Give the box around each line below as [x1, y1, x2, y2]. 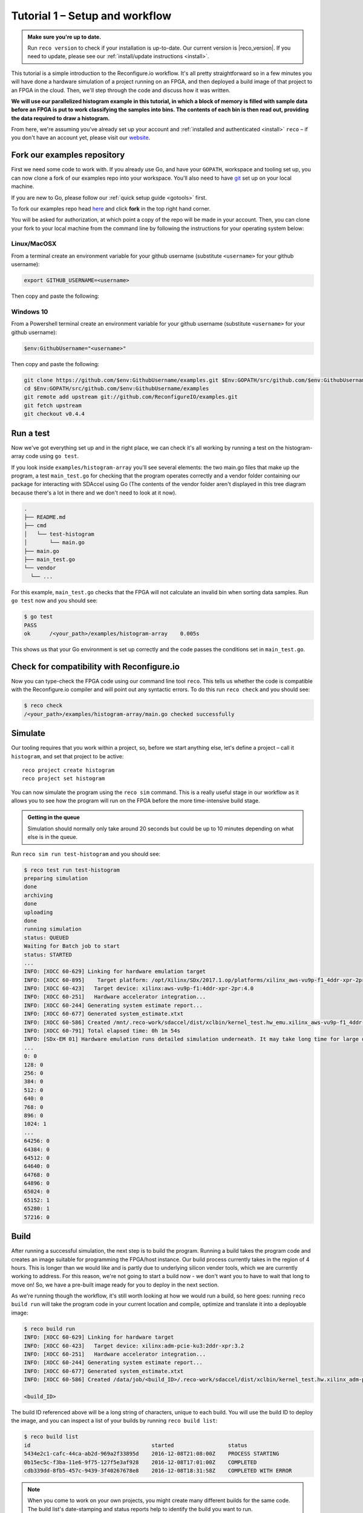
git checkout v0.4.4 [24, 410, 85, 418]
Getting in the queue [27, 814, 80, 821]
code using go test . [25, 453, 79, 460]
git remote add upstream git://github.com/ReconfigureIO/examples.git [24, 393, 238, 401]
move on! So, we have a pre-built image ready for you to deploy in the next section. [11, 1281, 219, 1288]
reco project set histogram [22, 775, 105, 782]
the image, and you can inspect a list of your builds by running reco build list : [11, 1417, 218, 1425]
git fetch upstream [24, 402, 82, 409]
